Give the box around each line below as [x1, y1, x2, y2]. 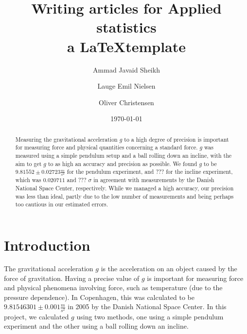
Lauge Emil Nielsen [97, 81, 156, 91]
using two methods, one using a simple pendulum [76, 311, 224, 321]
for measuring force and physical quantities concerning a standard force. [15, 143, 198, 151]
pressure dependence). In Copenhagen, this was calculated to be [4, 292, 194, 302]
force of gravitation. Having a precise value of [4, 273, 140, 283]
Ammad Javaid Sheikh [93, 64, 160, 74]
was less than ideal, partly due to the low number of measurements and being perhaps [15, 192, 234, 200]
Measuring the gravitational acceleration [15, 135, 118, 143]
